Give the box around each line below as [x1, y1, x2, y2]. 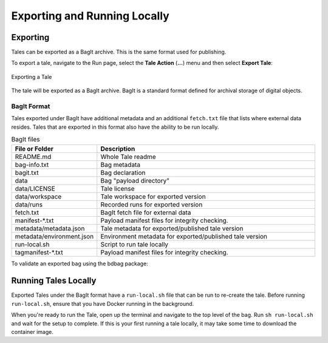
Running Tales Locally [11, 276, 97, 286]
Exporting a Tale [11, 73, 52, 80]
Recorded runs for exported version [100, 200, 203, 209]
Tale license [100, 184, 135, 192]
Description [100, 144, 135, 153]
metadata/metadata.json [15, 224, 85, 233]
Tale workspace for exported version [100, 192, 206, 200]
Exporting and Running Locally [11, 9, 169, 22]
